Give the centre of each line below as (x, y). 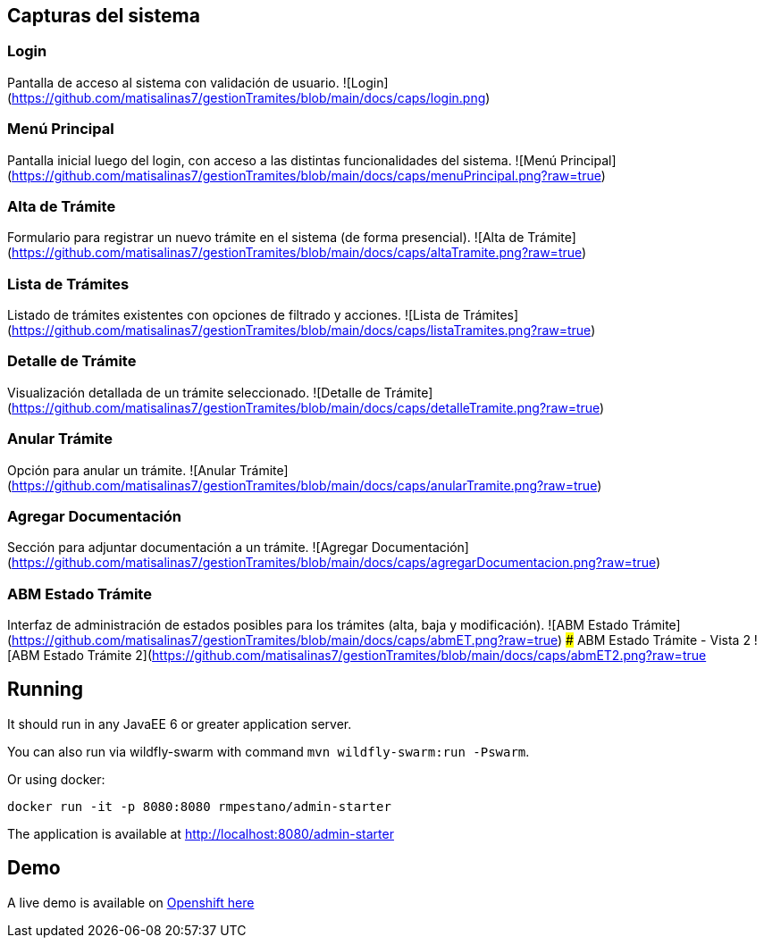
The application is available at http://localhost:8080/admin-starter (201, 833)
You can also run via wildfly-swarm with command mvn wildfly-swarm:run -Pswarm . (269, 751)
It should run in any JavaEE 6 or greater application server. (180, 723)
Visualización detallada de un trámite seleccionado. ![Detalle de (194, 392)
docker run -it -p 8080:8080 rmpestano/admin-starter (199, 806)
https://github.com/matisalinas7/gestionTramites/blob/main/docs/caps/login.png (249, 97)
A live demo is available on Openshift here (131, 902)
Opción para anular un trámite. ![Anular (122, 470)
